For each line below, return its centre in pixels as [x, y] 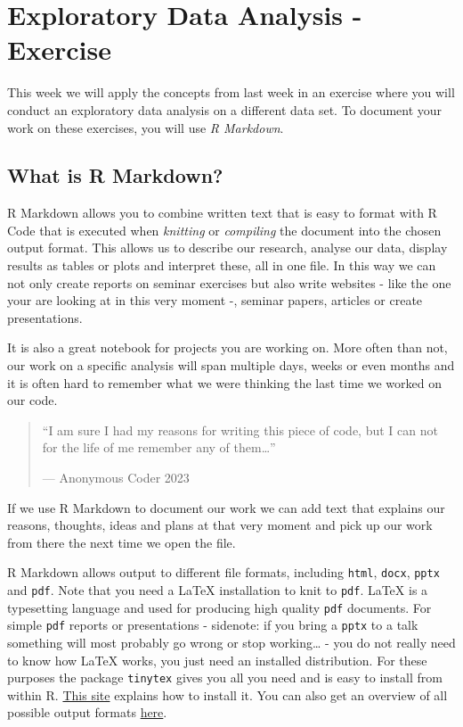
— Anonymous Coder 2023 [116, 478]
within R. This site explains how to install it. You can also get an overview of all [227, 694]
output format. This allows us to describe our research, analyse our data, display [227, 248]
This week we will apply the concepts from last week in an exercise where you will [231, 92]
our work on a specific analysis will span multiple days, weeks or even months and [231, 365]
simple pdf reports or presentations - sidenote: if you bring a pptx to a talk [213, 625]
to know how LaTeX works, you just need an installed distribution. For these [217, 660]
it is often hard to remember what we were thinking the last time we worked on [224, 382]
